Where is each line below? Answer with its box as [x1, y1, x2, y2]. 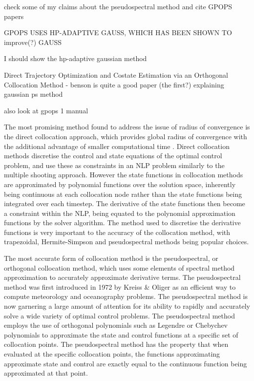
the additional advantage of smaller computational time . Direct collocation [4, 141, 230, 151]
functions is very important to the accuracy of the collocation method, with [4, 227, 231, 237]
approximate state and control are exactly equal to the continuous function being [4, 358, 247, 368]
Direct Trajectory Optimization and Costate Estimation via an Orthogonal [4, 69, 228, 80]
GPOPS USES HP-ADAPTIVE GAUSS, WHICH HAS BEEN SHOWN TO [4, 27, 232, 38]
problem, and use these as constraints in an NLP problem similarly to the [4, 160, 225, 170]
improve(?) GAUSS [4, 37, 62, 47]
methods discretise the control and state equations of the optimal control [4, 150, 222, 161]
